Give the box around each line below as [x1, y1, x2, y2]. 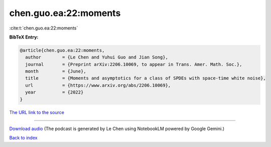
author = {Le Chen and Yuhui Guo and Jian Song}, [25, 54, 168, 60]
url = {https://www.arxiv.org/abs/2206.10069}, [25, 82, 171, 88]
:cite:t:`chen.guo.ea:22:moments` [9, 25, 78, 31]
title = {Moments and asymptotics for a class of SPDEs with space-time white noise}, [25, 75, 266, 81]
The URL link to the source [9, 109, 65, 115]
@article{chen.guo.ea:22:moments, [20, 47, 105, 53]
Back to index [9, 135, 38, 141]
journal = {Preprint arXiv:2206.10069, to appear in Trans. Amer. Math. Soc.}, [25, 61, 242, 67]
